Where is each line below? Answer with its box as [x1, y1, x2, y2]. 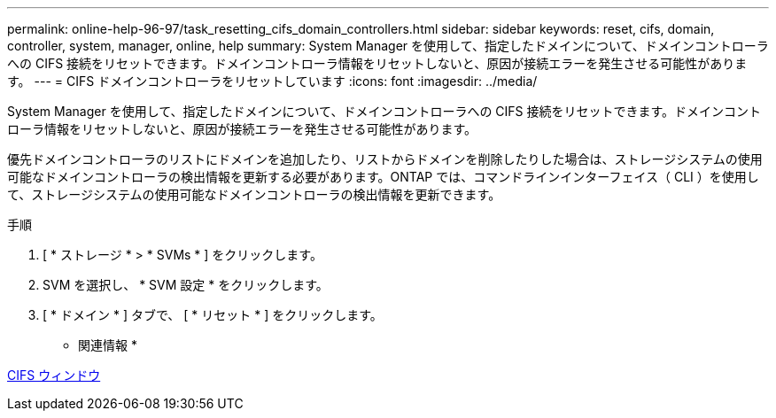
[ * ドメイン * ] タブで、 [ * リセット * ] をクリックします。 [43, 307, 383, 322]
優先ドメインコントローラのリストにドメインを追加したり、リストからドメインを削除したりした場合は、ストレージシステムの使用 [7, 151, 763, 166]
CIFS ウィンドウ [7, 368, 101, 383]
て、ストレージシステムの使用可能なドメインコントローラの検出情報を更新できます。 [7, 187, 501, 202]
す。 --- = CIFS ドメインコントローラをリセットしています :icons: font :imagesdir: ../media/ [7, 74, 538, 89]
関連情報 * [78, 337, 137, 352]
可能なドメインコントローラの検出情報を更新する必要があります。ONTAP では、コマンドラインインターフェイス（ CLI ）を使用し [7, 169, 759, 184]
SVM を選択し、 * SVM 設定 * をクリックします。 [43, 277, 329, 292]
